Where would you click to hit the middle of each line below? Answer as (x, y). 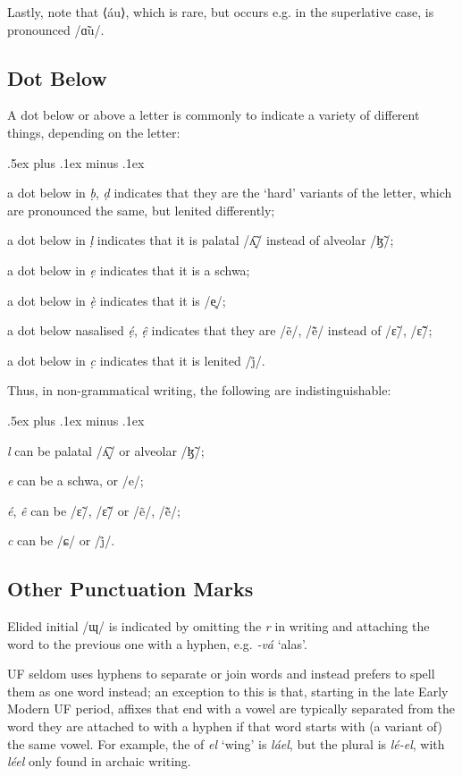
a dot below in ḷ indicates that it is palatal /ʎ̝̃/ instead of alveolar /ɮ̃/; (201, 240)
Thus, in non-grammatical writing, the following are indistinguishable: (199, 390)
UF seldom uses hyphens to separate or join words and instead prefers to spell (221, 674)
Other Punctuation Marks (130, 589)
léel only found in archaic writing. (99, 761)
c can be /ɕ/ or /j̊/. (61, 540)
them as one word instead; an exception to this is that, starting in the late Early (228, 691)
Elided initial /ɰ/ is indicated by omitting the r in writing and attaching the (218, 626)
